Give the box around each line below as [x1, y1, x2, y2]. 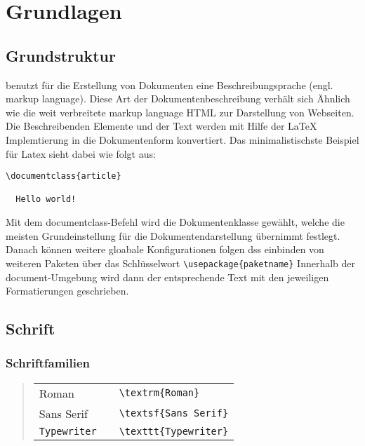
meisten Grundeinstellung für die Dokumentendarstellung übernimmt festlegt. [6, 228, 340, 243]
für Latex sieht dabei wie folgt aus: [6, 146, 156, 161]
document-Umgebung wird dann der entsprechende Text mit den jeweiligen [6, 269, 329, 284]
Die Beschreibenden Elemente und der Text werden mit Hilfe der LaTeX [6, 119, 317, 133]
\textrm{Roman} [119, 387, 200, 399]
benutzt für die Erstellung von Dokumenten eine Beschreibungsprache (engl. [6, 77, 333, 92]
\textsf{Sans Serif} [119, 407, 229, 419]
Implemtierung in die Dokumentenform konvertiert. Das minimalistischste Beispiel [6, 132, 359, 147]
